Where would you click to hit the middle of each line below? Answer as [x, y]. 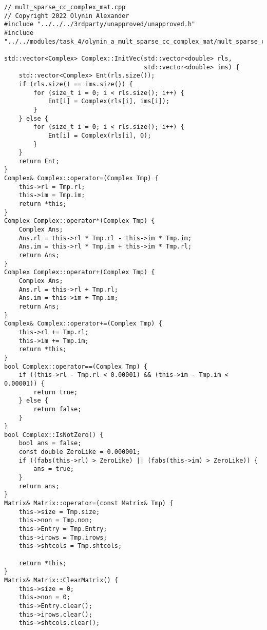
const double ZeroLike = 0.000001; [79, 452]
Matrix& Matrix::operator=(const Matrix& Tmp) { [89, 503]
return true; [56, 392]
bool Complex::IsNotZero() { [54, 435]
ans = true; [54, 469]
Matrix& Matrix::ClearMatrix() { [61, 580]
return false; [58, 409]
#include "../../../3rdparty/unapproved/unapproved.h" [100, 24]
